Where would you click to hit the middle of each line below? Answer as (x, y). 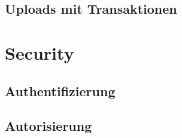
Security (40, 52)
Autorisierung (48, 126)
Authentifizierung (60, 91)
